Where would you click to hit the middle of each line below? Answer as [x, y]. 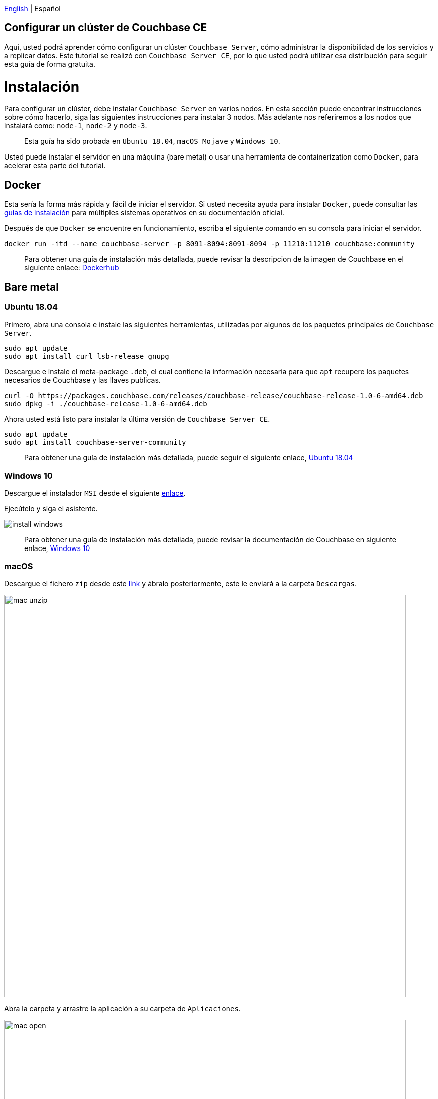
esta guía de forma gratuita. [50, 64]
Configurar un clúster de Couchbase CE [106, 28]
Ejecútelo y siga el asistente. [51, 509]
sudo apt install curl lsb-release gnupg [87, 357]
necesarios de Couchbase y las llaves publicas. [82, 380]
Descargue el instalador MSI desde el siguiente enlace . [95, 493]
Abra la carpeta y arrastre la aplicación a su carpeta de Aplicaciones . [122, 1008]
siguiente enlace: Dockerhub [72, 268]
